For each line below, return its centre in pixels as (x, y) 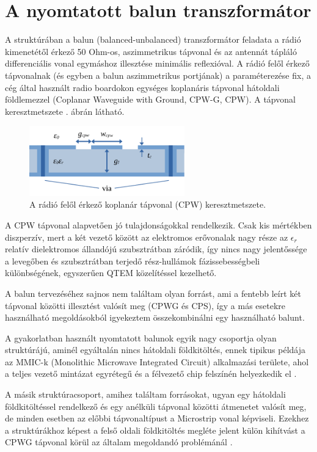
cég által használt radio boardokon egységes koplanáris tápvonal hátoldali (142, 87)
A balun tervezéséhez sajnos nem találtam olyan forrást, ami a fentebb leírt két (153, 293)
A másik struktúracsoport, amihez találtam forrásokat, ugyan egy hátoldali (145, 394)
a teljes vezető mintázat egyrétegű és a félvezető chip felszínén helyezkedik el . (151, 374)
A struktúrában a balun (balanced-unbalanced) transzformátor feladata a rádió (153, 39)
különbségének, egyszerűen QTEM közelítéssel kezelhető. (111, 273)
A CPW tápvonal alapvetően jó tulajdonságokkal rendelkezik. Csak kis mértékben (158, 224)
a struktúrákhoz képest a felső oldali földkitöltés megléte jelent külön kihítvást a (155, 430)
